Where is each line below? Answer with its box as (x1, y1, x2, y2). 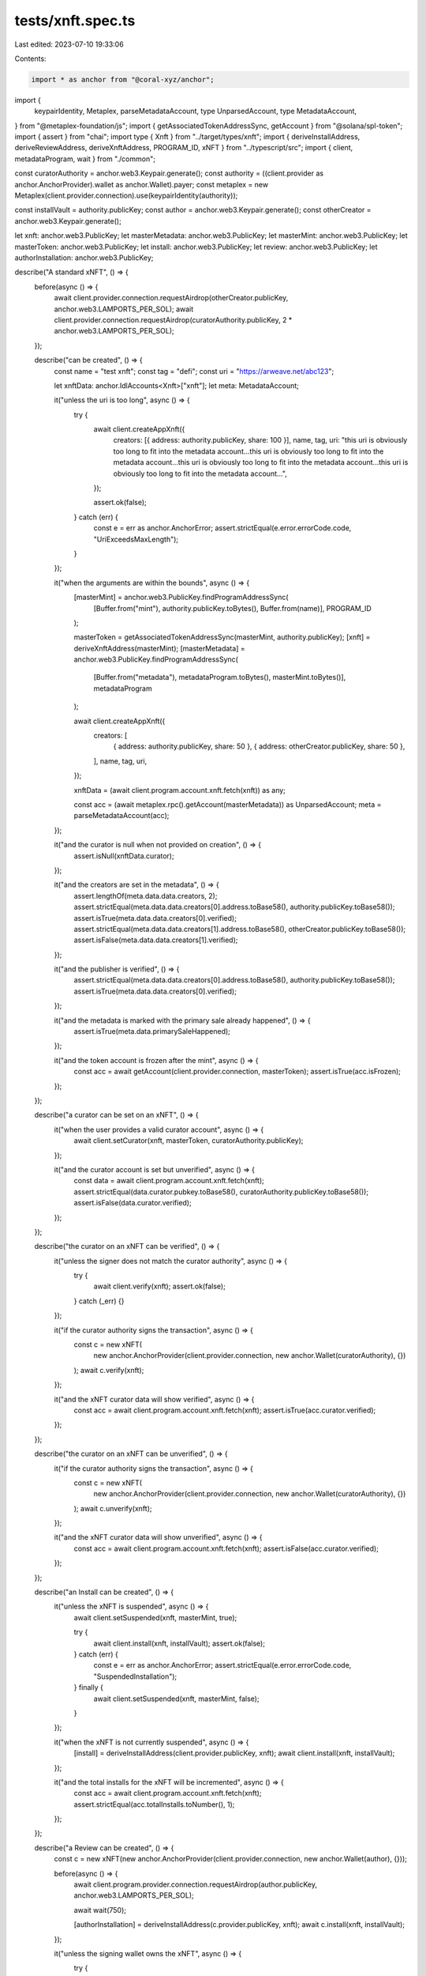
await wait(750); (73, 1905, 126, 1914)
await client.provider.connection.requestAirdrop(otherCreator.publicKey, (54, 293, 289, 303)
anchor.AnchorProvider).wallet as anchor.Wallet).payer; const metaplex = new (14, 179, 268, 189)
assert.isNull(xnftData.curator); (73, 850, 174, 861)
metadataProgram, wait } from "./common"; (14, 154, 155, 164)
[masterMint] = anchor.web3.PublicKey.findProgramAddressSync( (73, 593, 289, 602)
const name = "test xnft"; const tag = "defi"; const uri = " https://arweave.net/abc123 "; (54, 366, 334, 375)
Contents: (14, 54, 47, 63)
